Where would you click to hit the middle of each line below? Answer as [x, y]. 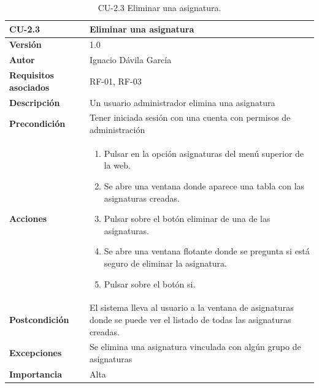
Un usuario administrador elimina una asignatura [182, 102]
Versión [25, 44]
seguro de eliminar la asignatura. [165, 263]
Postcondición [39, 320]
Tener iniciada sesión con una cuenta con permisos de [190, 117]
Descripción [35, 102]
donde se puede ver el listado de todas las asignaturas [190, 320]
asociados [29, 87]
